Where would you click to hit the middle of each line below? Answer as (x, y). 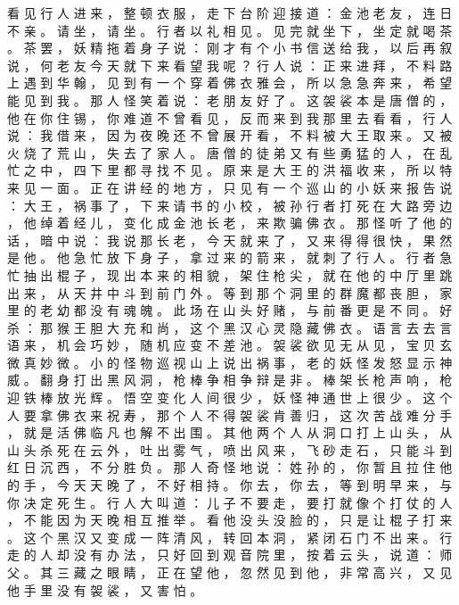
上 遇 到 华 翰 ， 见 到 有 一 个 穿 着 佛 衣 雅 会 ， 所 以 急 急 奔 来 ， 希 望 (230, 83)
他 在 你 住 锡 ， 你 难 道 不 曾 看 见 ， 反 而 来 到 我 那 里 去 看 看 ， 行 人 (230, 117)
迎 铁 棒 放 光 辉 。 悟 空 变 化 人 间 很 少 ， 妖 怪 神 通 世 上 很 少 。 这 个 (230, 398)
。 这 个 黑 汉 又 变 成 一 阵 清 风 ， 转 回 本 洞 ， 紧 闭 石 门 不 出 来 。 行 (230, 537)
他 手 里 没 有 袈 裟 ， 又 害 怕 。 (105, 589)
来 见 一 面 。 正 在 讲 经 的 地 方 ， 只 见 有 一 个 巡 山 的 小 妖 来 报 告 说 (230, 187)
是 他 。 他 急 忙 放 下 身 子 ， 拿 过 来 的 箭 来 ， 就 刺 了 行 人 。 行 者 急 (230, 257)
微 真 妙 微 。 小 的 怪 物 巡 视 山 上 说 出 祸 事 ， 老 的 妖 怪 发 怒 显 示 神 (230, 362)
